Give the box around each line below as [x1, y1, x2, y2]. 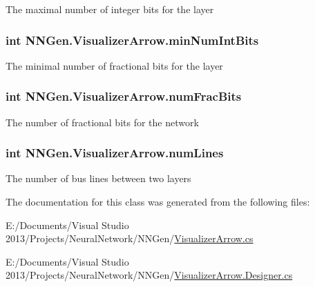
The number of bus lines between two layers [6, 171, 191, 186]
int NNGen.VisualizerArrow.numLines [6, 144, 224, 161]
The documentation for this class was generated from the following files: [6, 195, 310, 209]
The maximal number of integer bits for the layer [6, 2, 214, 16]
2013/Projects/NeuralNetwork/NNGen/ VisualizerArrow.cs [6, 231, 254, 246]
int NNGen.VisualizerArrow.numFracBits [6, 88, 242, 105]
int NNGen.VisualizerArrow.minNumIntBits [6, 31, 259, 48]
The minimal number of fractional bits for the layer [6, 58, 223, 72]
